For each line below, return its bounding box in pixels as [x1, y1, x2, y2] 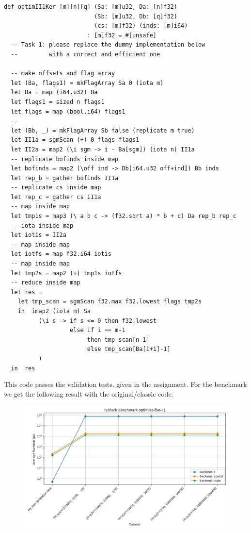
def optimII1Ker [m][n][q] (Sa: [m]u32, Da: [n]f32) [4, 3, 177, 10]
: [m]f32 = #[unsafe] [87, 32, 157, 39]
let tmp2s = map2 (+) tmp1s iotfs [11, 269, 122, 277]
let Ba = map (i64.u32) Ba [11, 89, 98, 96]
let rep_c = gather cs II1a [11, 193, 101, 200]
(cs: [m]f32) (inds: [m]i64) [94, 22, 188, 30]
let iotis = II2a [11, 232, 66, 239]
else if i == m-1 [70, 327, 125, 334]
